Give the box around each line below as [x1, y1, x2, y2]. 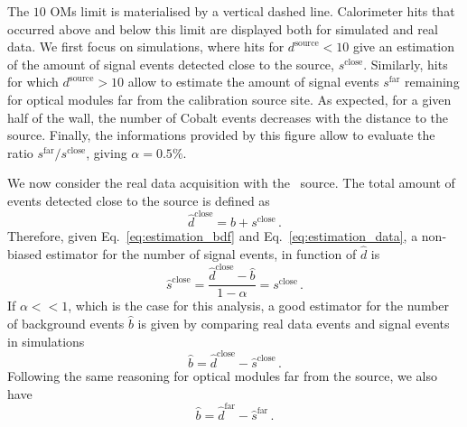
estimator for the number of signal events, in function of [45, 245, 357, 264]
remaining [404, 72, 460, 91]
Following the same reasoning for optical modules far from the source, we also [7, 366, 437, 385]
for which [7, 72, 59, 91]
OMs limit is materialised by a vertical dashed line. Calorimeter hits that [50, 2, 455, 20]
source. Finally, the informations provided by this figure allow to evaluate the [7, 125, 435, 144]
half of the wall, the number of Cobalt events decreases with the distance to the [7, 107, 449, 126]
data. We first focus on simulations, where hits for [7, 37, 285, 56]
